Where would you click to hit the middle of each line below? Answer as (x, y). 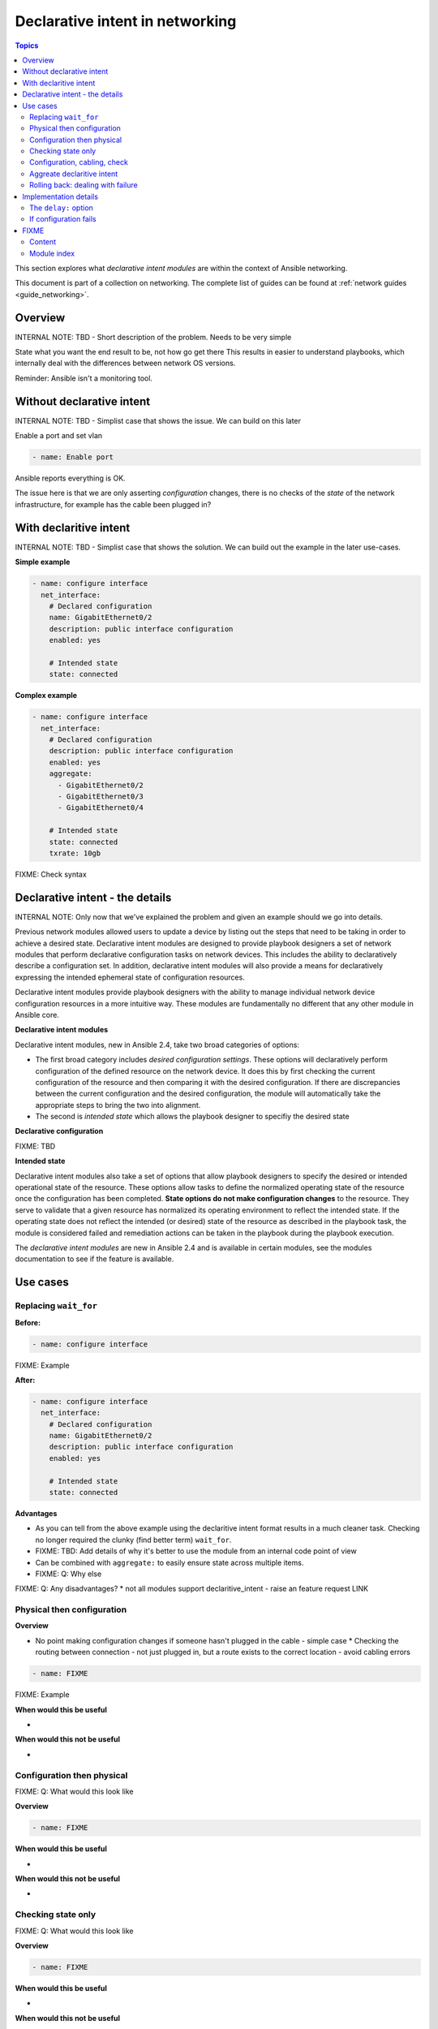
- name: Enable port (73, 457)
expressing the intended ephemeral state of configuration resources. (130, 977)
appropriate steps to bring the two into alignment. (118, 1105)
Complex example (46, 696)
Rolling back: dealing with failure (84, 185)
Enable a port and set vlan (59, 436)
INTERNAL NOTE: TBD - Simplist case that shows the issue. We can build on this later (158, 420)
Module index (52, 253)
